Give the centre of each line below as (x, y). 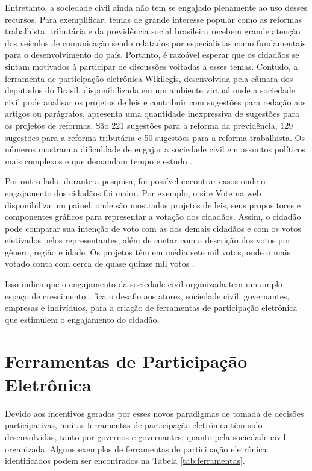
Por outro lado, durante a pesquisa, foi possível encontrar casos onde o (135, 181)
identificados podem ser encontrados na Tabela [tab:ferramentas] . (125, 460)
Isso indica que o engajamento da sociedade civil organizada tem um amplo (144, 284)
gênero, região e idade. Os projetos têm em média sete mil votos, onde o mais (148, 251)
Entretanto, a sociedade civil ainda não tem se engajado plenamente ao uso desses (156, 7)
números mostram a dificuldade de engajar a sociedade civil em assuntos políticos (155, 149)
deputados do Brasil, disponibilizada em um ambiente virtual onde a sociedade (150, 90)
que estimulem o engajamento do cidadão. (82, 319)
